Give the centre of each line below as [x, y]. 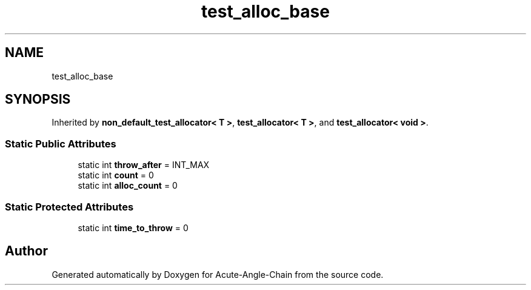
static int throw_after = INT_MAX [144, 165]
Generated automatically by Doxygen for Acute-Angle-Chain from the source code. [218, 274]
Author [26, 251]
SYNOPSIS [38, 99]
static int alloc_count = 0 [128, 186]
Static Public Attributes [61, 143]
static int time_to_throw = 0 [133, 228]
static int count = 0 [116, 175]
